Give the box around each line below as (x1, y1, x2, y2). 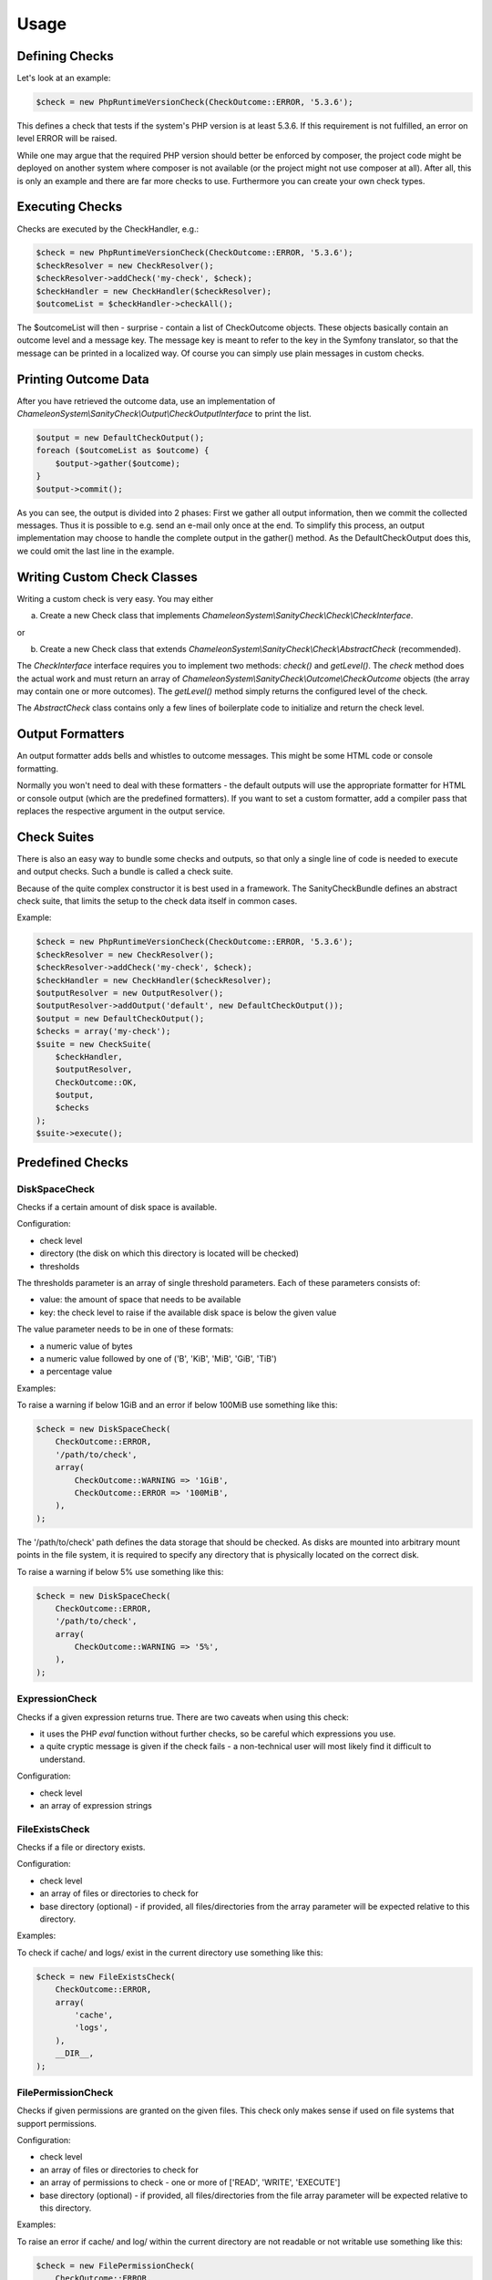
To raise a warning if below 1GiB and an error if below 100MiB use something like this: (16, 1400, 338, 1411)
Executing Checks (16, 199, 123, 214)
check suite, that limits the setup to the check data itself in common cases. (16, 896, 298, 907)
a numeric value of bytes (39, 1341, 133, 1352)
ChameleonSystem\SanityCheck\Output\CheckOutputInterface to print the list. (16, 409, 312, 420)
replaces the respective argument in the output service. (16, 805, 226, 816)
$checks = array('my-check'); (36, 1026, 171, 1037)
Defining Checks (16, 48, 114, 64)
